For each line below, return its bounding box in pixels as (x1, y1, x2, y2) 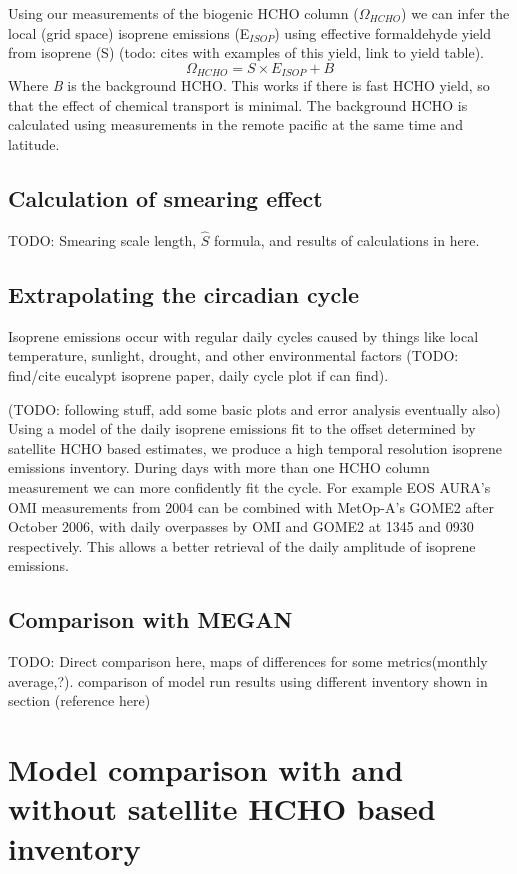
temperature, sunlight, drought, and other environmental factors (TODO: (8, 345, 459, 366)
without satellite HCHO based (8, 788, 436, 829)
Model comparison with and (8, 749, 404, 790)
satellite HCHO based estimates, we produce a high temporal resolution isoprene (8, 437, 503, 458)
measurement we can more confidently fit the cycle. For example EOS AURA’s (8, 476, 491, 497)
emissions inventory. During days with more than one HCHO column (8, 457, 430, 478)
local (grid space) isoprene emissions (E (8, 22, 250, 43)
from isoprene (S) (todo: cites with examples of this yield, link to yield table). (8, 42, 485, 63)
